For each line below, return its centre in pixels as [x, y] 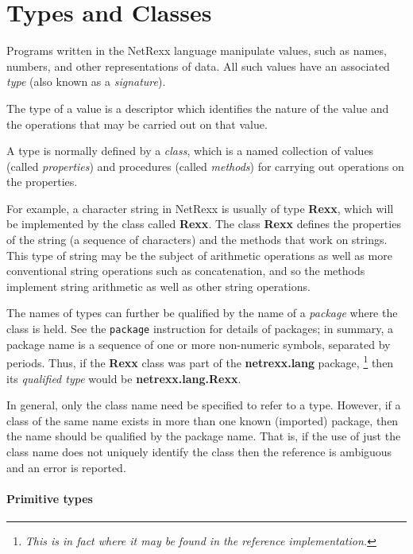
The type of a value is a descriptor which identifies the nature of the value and [198, 108]
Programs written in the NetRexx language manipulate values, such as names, [197, 50]
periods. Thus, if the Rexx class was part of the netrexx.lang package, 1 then [200, 361]
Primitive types [50, 498]
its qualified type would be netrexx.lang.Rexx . [124, 378]
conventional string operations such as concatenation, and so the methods [186, 271]
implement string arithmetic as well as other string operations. [158, 286]
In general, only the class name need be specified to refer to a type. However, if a [204, 405]
